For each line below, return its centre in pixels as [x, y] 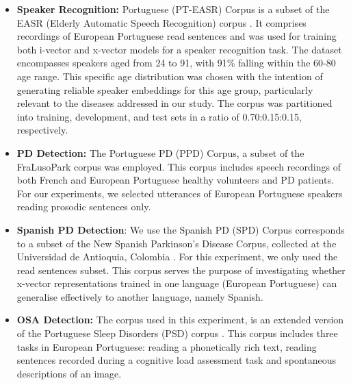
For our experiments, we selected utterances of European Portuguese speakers [180, 193]
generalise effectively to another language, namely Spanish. [140, 296]
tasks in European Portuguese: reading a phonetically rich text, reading [167, 346]
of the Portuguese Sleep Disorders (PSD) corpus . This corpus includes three [177, 333]
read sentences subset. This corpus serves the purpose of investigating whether [181, 270]
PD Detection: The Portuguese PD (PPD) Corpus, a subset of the [160, 152]
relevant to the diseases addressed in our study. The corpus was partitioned [174, 103]
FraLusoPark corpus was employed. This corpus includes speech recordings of [179, 166]
